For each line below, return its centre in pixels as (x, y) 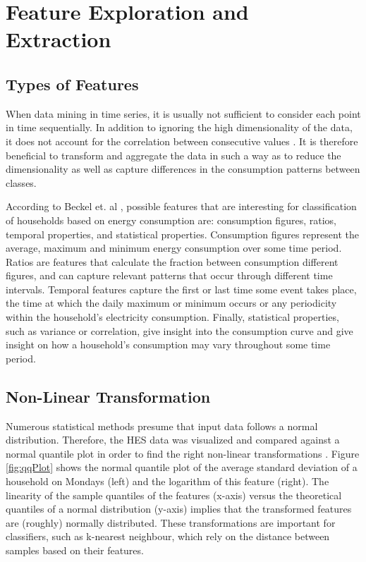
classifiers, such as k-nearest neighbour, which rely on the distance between (168, 536)
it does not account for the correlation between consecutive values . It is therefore (182, 141)
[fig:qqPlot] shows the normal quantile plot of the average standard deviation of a (182, 467)
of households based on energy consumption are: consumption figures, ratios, (171, 220)
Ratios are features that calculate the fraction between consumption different (172, 261)
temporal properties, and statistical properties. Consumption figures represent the (182, 234)
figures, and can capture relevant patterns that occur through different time (169, 275)
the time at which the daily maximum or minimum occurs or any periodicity (171, 303)
